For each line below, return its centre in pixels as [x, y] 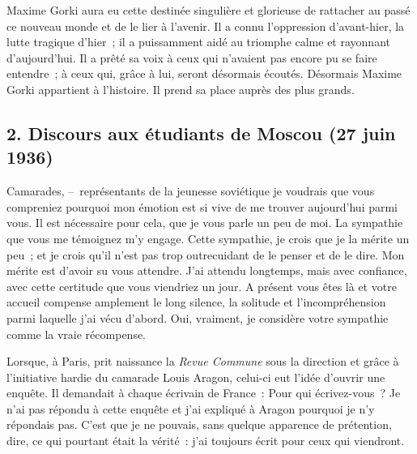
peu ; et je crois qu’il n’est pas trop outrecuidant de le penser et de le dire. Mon [206, 254]
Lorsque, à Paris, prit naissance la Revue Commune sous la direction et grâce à [203, 361]
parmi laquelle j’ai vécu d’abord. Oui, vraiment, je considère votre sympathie [198, 317]
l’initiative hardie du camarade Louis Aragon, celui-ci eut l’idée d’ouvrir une [196, 377]
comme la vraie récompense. [77, 334]
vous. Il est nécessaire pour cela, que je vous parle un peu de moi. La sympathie [205, 223]
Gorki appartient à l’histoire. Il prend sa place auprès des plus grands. [181, 89]
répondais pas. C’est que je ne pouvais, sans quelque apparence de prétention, [199, 424]
